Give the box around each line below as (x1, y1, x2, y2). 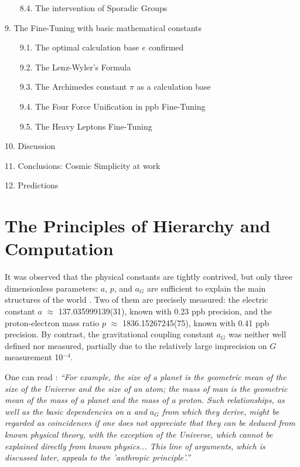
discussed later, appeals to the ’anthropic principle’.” (5, 451, 190, 463)
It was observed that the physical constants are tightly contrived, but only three (5, 270, 292, 283)
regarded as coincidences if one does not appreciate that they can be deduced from (5, 417, 295, 429)
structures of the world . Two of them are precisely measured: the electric (5, 293, 268, 306)
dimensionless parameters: (5, 282, 98, 294)
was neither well (229, 328, 287, 340)
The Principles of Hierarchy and (5, 214, 271, 238)
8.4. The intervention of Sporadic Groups (19, 2, 168, 13)
